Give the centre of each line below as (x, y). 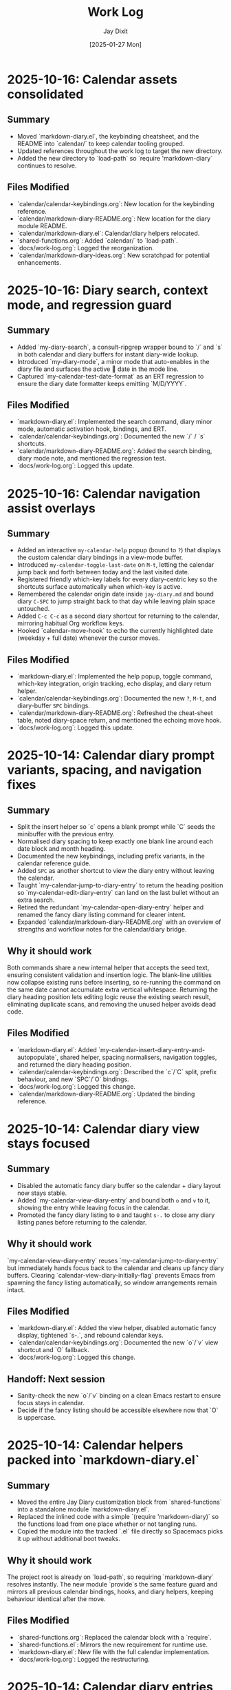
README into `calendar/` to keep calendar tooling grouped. (101, 143)
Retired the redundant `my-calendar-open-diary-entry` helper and (110, 907)
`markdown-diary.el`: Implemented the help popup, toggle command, (115, 676)
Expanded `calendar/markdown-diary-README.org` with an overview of (119, 922)
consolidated (45, 94)
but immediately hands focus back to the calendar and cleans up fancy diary (115, 1268)
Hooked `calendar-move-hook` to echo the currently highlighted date (115, 631)
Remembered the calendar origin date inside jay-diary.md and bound (115, 594)
